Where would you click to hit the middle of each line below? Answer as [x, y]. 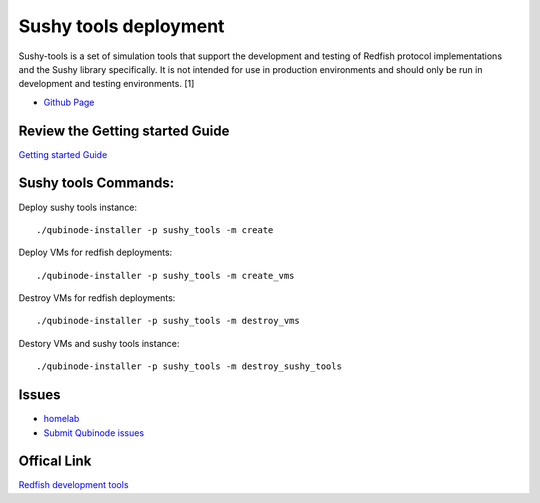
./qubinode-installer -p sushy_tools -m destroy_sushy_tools [189, 366]
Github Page [69, 102]
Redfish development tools [73, 485]
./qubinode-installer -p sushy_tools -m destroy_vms [168, 321]
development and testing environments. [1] [106, 84]
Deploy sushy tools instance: [78, 207]
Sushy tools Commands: [96, 183]
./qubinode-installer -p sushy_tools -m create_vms [165, 275]
